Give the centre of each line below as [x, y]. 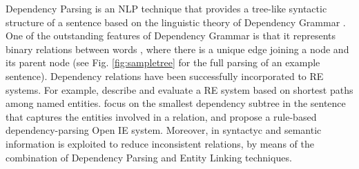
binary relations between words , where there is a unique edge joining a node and [177, 49]
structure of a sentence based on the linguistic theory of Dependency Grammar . [176, 22]
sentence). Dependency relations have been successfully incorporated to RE [165, 76]
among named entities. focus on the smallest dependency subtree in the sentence [176, 103]
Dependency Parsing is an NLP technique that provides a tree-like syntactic [166, 8]
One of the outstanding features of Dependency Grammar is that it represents [171, 36]
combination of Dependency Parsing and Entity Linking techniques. [149, 157]
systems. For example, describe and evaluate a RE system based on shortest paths [179, 89]
